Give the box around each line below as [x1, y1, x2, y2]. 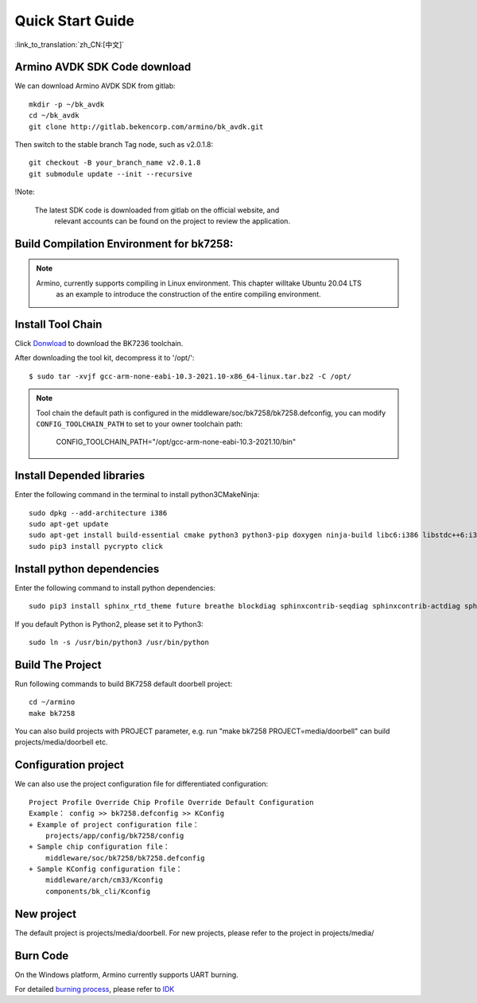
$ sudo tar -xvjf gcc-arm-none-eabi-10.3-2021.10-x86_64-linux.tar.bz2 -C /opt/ [29, 371, 352, 381]
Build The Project [14, 658, 102, 671]
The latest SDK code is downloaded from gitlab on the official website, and [34, 205, 280, 215]
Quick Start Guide [14, 12, 135, 29]
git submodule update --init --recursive [29, 169, 192, 178]
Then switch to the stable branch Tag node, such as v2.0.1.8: [14, 140, 214, 150]
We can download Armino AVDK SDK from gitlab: [14, 81, 176, 91]
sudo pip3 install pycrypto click [29, 542, 163, 550]
